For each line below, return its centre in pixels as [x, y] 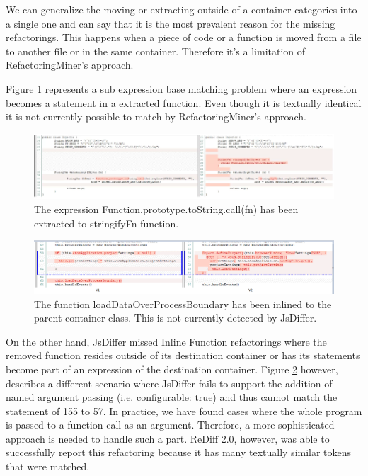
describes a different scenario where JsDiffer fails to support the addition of [169, 383]
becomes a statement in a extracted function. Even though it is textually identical [184, 102]
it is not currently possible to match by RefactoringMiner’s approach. [156, 117]
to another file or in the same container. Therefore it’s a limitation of [156, 51]
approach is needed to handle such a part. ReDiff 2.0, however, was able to [168, 438]
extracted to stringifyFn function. [107, 223]
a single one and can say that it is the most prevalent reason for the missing [171, 23]
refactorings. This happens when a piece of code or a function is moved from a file [184, 37]
